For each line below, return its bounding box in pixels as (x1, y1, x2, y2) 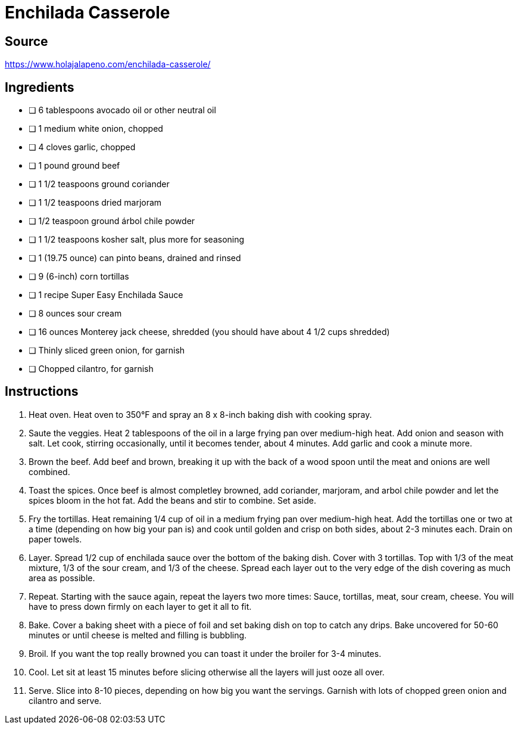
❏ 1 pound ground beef (29, 160, 120, 171)
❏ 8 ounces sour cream (29, 308, 122, 319)
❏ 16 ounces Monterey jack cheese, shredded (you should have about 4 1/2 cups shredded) (29, 327, 390, 337)
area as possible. (29, 572, 95, 583)
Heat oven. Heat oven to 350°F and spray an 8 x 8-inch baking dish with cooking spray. (29, 409, 372, 420)
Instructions (5, 384, 79, 399)
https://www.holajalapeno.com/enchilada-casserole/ (5, 59, 211, 70)
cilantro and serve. (29, 695, 102, 706)
